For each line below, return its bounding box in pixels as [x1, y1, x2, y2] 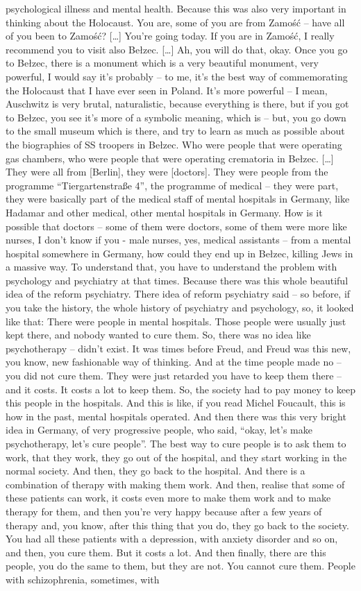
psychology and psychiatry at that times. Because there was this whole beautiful [6, 273, 349, 287]
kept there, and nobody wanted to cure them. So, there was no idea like [6, 327, 311, 342]
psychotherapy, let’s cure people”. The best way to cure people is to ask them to [6, 436, 346, 450]
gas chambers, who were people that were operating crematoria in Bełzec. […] [6, 151, 334, 165]
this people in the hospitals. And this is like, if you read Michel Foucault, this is [6, 395, 346, 410]
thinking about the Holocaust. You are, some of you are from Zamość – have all [6, 15, 345, 29]
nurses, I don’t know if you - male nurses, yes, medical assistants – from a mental [6, 232, 351, 247]
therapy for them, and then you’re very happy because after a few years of [6, 504, 322, 518]
